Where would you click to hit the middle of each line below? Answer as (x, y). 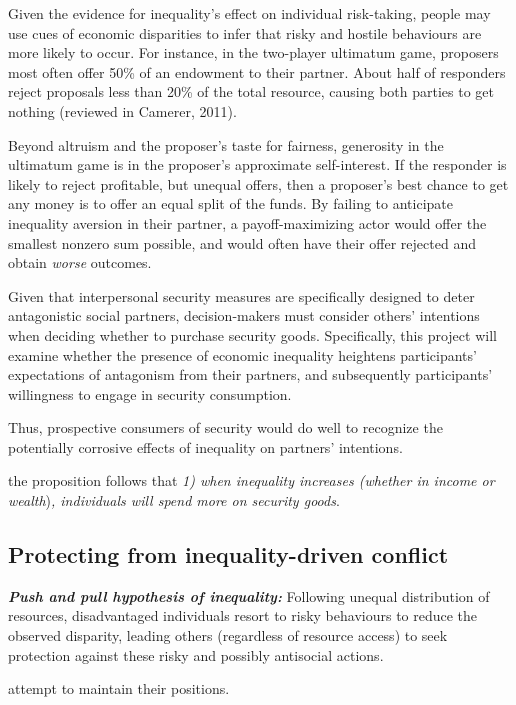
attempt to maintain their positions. (119, 688)
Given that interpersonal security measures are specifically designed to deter (241, 295)
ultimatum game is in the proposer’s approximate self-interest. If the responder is (257, 164)
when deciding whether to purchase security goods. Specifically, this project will (252, 334)
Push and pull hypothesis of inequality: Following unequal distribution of (249, 595)
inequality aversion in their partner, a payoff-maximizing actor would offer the (247, 222)
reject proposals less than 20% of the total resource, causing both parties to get (251, 91)
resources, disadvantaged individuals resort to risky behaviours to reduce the (243, 615)
